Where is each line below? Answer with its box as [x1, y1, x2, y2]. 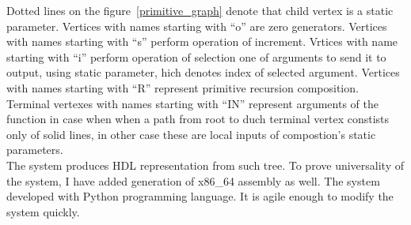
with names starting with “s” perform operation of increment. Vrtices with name [6, 33, 398, 50]
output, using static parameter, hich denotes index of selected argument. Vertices [6, 64, 400, 81]
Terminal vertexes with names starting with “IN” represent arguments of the [6, 95, 379, 111]
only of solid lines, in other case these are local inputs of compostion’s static [6, 126, 376, 142]
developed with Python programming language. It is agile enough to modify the [6, 188, 394, 204]
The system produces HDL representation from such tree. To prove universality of [6, 156, 404, 173]
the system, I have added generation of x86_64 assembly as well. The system [6, 172, 380, 189]
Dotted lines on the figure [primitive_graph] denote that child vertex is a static [6, 2, 394, 18]
